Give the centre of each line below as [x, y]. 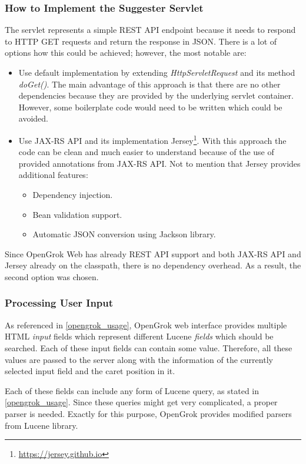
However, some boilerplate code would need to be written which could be [150, 107]
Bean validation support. [77, 214]
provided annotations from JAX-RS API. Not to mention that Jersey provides [159, 163]
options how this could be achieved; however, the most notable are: [126, 53]
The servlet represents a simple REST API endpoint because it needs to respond [150, 30]
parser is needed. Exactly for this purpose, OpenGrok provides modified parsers [148, 413]
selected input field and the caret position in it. [90, 371]
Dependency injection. [73, 194]
